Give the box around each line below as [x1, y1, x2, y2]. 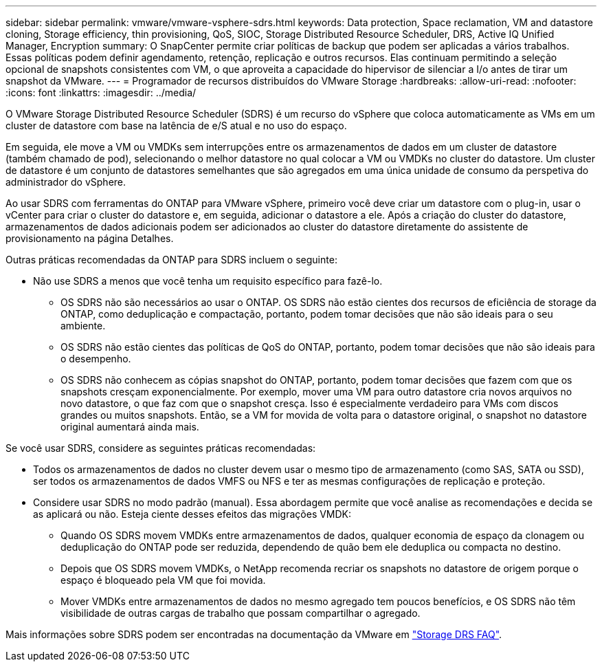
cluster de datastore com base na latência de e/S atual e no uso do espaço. [5, 120, 347, 131]
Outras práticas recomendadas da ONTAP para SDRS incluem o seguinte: [5, 254, 337, 265]
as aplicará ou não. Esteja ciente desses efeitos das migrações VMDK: [33, 508, 352, 520]
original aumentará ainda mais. [60, 421, 199, 433]
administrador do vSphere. [5, 176, 126, 188]
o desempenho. [60, 353, 131, 364]
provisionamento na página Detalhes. [5, 232, 174, 244]
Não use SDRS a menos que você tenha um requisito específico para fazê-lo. [33, 275, 383, 287]
